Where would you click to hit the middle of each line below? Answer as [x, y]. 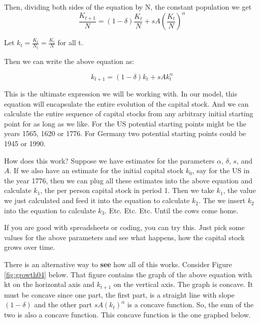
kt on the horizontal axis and [49, 284]
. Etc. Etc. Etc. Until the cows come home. [172, 210]
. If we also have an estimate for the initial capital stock [96, 170]
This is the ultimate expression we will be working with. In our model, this [121, 94]
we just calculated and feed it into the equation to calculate [97, 200]
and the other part [63, 304]
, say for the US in [221, 170]
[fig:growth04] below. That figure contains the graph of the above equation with [128, 274]
